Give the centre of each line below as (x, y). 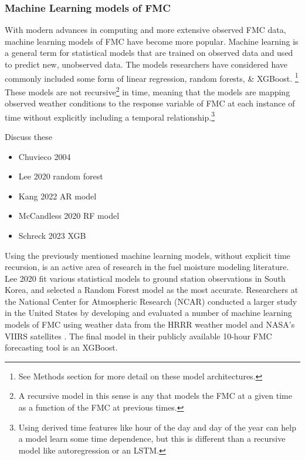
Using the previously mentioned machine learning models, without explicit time (148, 255)
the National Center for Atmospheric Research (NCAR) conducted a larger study (151, 301)
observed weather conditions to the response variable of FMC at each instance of (150, 103)
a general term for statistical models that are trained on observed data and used (149, 53)
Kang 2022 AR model (57, 196)
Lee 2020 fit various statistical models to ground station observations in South (145, 278)
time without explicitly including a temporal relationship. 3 (110, 116)
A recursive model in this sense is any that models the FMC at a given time (155, 396)
